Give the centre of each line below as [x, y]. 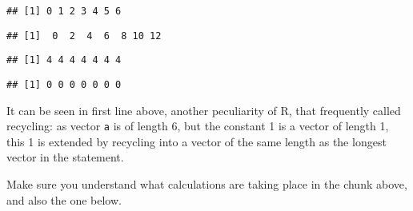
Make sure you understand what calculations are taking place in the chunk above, [207, 184]
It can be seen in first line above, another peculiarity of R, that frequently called [204, 110]
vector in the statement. [65, 157]
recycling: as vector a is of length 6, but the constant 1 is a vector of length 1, [198, 126]
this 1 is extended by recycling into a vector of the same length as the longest [196, 141]
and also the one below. [64, 199]
